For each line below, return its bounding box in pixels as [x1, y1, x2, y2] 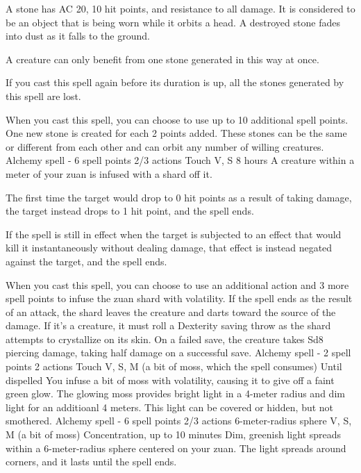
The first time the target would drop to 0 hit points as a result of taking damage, [6, 190, 352, 204]
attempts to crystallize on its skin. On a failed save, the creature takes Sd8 [6, 331, 324, 346]
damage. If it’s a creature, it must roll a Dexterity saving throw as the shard [6, 318, 331, 333]
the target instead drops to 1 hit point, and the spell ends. [6, 204, 254, 218]
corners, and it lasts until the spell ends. [6, 454, 177, 469]
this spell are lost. [6, 88, 81, 103]
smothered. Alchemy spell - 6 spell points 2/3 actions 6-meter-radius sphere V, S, [6, 413, 352, 428]
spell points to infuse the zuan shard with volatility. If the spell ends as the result [6, 291, 353, 306]
